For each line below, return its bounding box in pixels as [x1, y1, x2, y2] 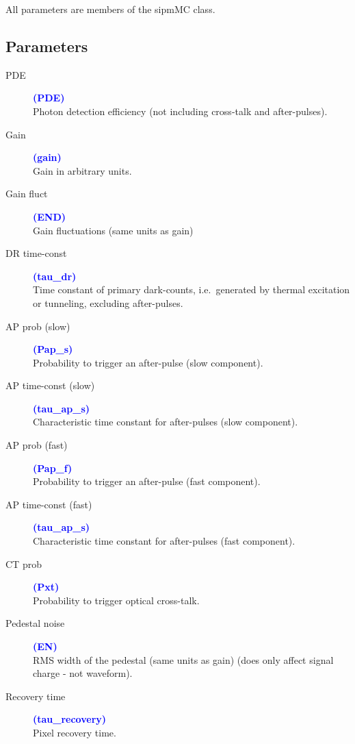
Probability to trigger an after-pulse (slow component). [33, 355, 263, 369]
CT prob [5, 556, 42, 571]
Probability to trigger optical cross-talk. [33, 593, 200, 607]
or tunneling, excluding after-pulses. [33, 295, 183, 310]
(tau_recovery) [33, 712, 107, 726]
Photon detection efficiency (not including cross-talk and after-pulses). [33, 103, 328, 118]
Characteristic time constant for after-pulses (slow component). [33, 414, 298, 429]
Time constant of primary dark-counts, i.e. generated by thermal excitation [33, 282, 350, 297]
